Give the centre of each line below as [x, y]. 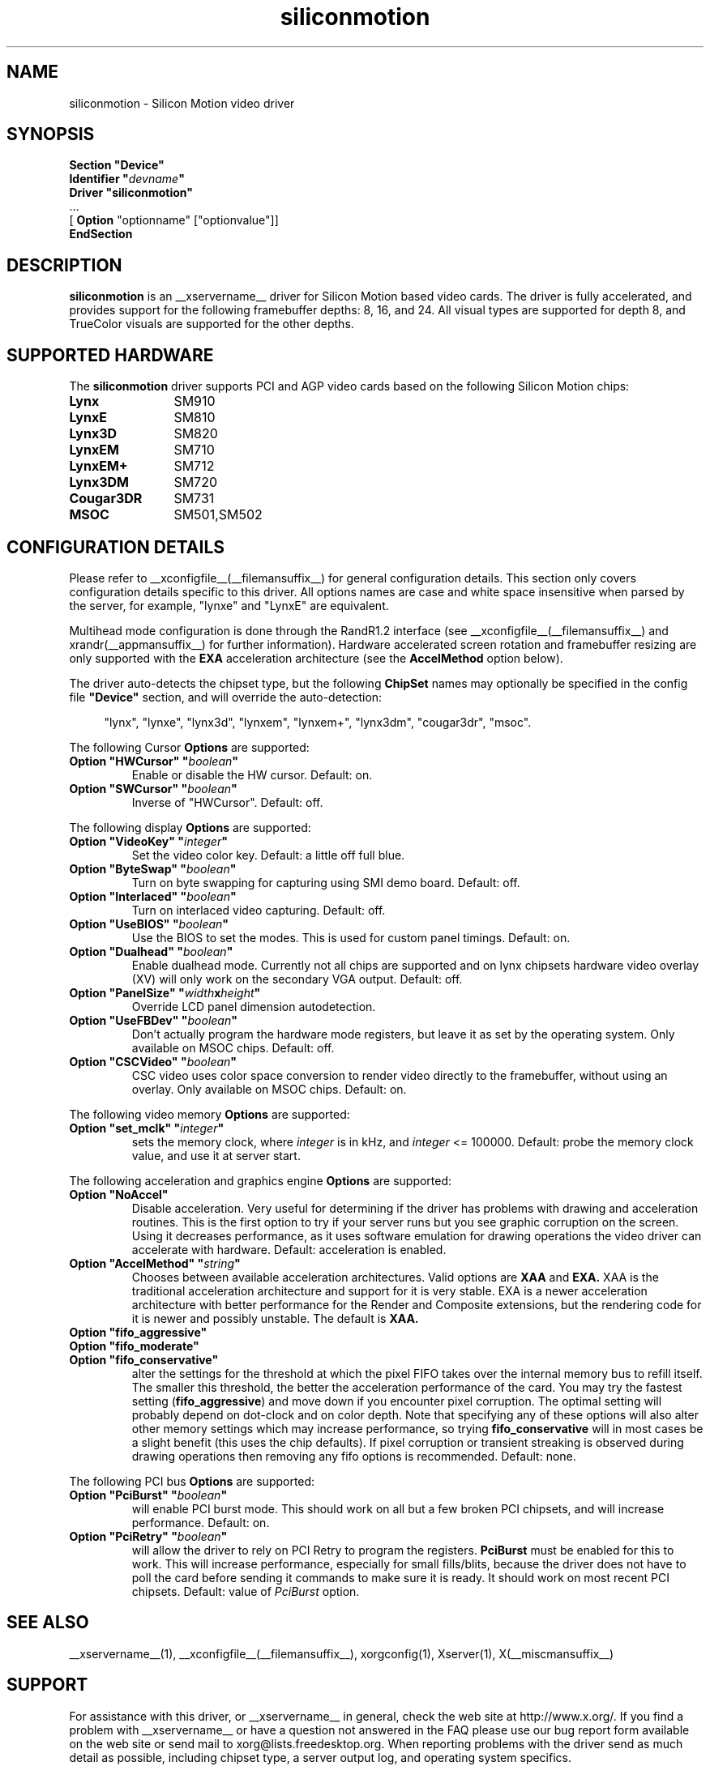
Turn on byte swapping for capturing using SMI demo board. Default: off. [326, 882]
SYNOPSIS [51, 134]
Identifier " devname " [127, 179]
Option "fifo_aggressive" [138, 1332]
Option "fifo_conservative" [144, 1359]
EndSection [101, 234]
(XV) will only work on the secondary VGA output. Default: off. [297, 979]
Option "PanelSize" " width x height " [165, 992]
